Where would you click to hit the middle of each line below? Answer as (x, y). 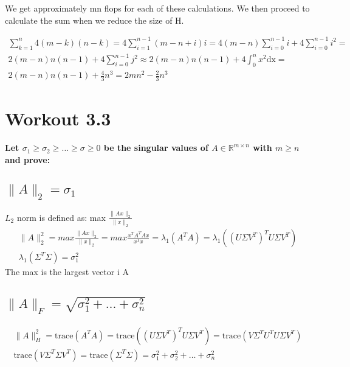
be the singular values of (156, 148)
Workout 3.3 (58, 118)
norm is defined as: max (61, 217)
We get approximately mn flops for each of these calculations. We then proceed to (157, 8)
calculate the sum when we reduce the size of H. (94, 20)
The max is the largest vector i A (67, 272)
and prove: (28, 159)
